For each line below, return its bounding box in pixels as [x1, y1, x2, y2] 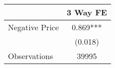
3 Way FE [67, 6, 107, 18]
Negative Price [8, 21, 59, 33]
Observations [8, 50, 53, 62]
